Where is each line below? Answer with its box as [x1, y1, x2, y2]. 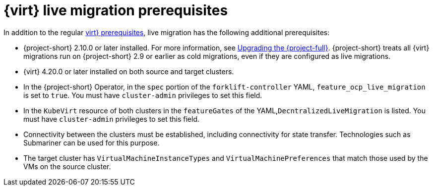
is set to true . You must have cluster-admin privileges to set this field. [23, 91, 262, 99]
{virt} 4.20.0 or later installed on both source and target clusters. [23, 67, 234, 76]
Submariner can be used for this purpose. [23, 138, 160, 147]
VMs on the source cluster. [23, 162, 111, 171]
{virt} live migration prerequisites [3, 2, 228, 19]
